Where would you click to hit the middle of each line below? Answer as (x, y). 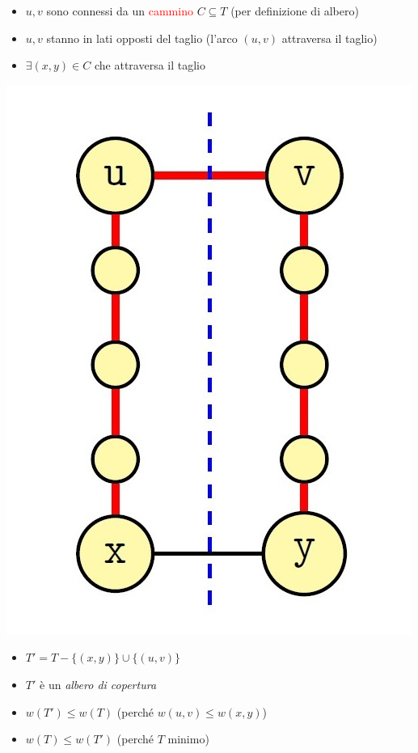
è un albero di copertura (98, 684)
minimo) (188, 739)
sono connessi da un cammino (120, 11)
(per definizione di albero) (295, 11)
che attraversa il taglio (150, 65)
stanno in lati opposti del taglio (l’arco (142, 38)
